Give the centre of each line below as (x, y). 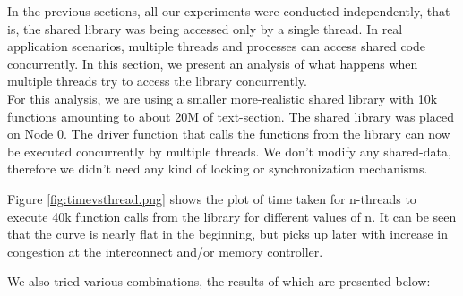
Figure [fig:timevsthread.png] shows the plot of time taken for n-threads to (212, 198)
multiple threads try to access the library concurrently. (157, 81)
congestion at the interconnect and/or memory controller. (165, 251)
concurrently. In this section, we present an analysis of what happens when (213, 63)
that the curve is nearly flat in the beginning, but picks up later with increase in (227, 234)
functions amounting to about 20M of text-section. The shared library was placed (231, 116)
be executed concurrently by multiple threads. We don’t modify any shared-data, (229, 151)
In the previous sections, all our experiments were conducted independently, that (229, 11)
